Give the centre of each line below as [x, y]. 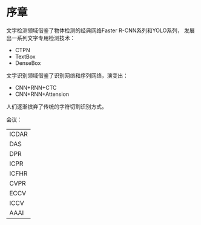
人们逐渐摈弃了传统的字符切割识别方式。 [57, 106]
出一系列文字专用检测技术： [41, 38]
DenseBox [28, 63]
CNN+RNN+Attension [42, 94]
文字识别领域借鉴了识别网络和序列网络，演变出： [67, 75]
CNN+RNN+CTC [36, 87]
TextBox [25, 56]
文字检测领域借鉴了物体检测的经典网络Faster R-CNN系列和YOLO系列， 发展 [100, 30]
